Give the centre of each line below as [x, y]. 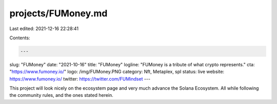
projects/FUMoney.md [58, 13]
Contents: [20, 38]
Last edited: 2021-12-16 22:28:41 [44, 29]
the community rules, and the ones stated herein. [62, 95]
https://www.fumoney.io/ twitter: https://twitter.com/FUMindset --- [80, 79]
